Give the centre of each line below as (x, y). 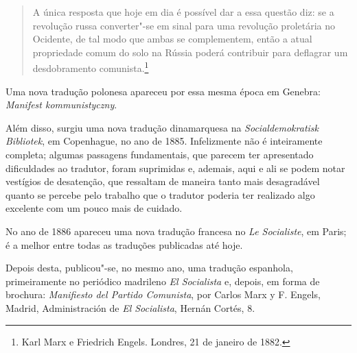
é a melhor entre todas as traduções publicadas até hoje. (124, 244)
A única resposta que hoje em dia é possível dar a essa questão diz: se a (183, 12)
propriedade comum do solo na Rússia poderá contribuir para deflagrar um (190, 52)
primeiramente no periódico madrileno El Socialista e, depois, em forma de (163, 281)
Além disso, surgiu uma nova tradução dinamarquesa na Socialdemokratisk (162, 127)
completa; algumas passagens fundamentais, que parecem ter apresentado (160, 154)
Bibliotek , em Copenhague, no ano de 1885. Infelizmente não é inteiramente (164, 141)
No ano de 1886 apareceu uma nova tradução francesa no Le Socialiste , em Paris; (176, 231)
